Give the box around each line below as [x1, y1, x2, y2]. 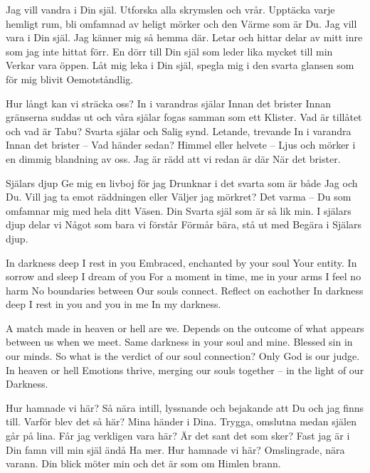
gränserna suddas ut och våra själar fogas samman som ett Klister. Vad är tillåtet [6, 110, 362, 124]
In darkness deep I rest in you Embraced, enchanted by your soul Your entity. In [6, 255, 357, 270]
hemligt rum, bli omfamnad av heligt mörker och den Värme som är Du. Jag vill [6, 16, 357, 31]
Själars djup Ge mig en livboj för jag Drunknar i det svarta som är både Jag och [6, 175, 358, 190]
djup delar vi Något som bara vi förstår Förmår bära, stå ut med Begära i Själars [6, 217, 362, 232]
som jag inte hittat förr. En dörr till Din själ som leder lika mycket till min [6, 43, 333, 58]
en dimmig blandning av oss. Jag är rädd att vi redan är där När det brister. [6, 151, 341, 166]
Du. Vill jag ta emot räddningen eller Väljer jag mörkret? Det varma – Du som [6, 189, 351, 204]
